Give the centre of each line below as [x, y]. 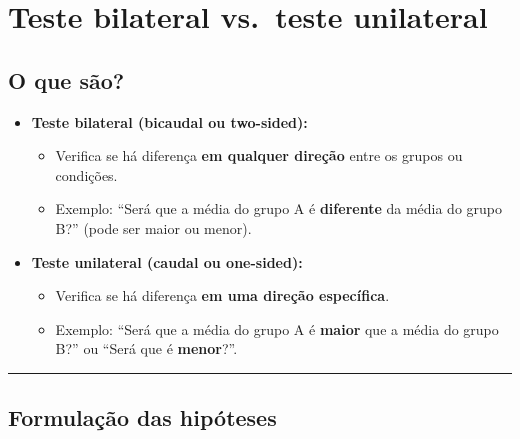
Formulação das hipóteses [142, 417]
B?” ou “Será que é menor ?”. [146, 348]
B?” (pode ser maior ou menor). [153, 227]
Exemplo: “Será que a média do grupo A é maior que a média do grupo [277, 328]
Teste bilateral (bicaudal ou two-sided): [169, 121]
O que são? [66, 79]
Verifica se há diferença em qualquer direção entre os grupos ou [259, 155]
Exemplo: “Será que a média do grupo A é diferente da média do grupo [278, 208]
